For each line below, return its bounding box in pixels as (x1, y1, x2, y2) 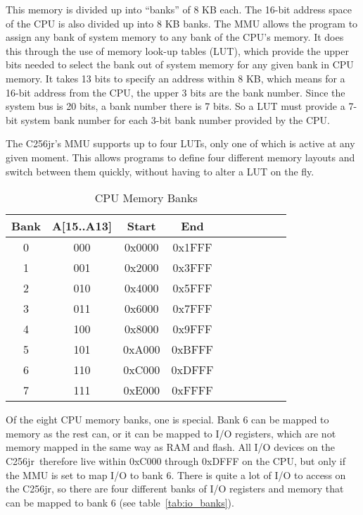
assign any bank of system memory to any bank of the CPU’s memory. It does (6, 30, 344, 44)
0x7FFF (172, 300, 212, 317)
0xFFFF (172, 382, 213, 399)
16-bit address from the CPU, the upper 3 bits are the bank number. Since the (6, 85, 345, 99)
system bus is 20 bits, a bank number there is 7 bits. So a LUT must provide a (6, 99, 345, 113)
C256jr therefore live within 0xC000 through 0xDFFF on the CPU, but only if (6, 453, 346, 468)
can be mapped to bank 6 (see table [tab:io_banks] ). (6, 495, 234, 509)
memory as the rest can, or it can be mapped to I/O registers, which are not (6, 426, 336, 440)
